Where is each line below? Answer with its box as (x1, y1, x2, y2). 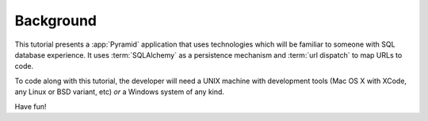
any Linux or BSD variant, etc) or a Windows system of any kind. (14, 87, 225, 96)
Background (14, 12, 97, 29)
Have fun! (14, 101, 47, 111)
